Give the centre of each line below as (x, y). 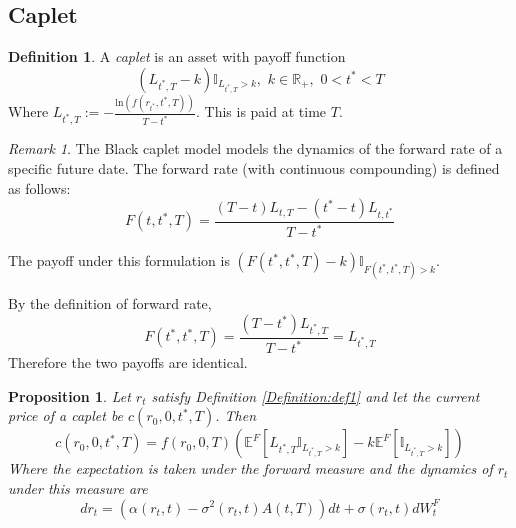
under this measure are (78, 487)
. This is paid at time (261, 111)
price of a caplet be (66, 415)
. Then (236, 415)
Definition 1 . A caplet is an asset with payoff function (177, 56)
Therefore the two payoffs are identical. (128, 362)
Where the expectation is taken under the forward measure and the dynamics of (250, 468)
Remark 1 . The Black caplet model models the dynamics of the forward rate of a (255, 148)
